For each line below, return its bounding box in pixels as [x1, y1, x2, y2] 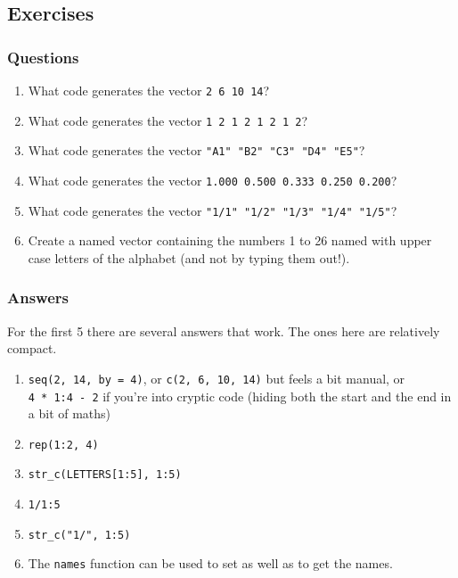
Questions [7, 45, 79, 68]
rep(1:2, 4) [28, 438, 99, 451]
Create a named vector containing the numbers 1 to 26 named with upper [28, 231, 432, 250]
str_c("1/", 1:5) [28, 528, 131, 541]
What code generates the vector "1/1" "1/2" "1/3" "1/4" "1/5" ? [28, 201, 397, 219]
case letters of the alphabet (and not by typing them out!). [28, 248, 350, 267]
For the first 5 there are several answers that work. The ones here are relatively [7, 321, 440, 340]
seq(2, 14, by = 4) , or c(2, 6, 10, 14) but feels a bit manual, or [28, 368, 405, 387]
